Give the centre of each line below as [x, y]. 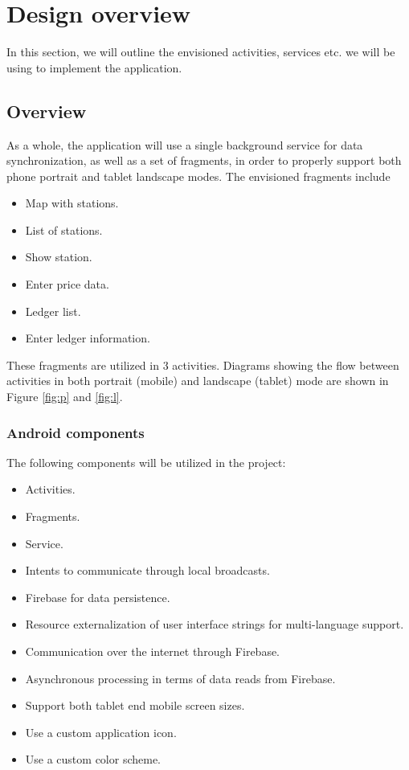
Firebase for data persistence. [98, 597]
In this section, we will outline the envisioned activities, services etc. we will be [201, 52]
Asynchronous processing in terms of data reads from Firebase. [180, 678]
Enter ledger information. [88, 338]
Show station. [59, 257]
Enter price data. [67, 284]
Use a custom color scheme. [93, 759]
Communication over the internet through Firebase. [153, 651]
